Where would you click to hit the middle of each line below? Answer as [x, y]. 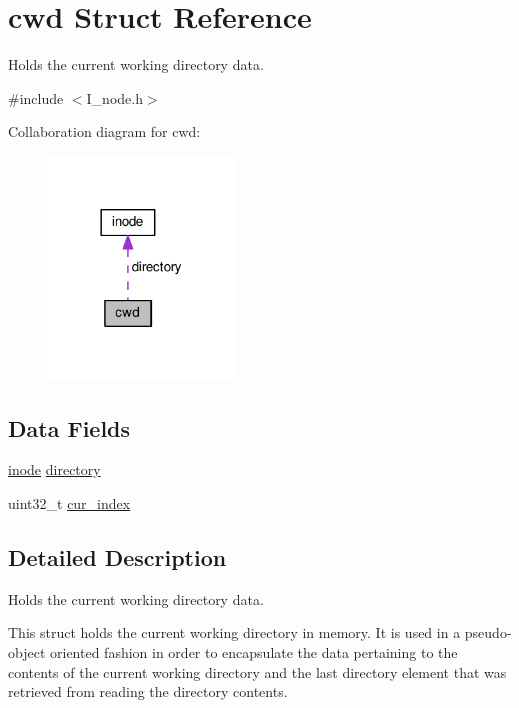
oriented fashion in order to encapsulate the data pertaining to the [253, 652]
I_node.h [114, 97]
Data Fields [69, 427]
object [27, 652]
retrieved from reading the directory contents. [148, 691]
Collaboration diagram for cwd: [104, 131]
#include [36, 97]
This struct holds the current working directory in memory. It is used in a [234, 632]
